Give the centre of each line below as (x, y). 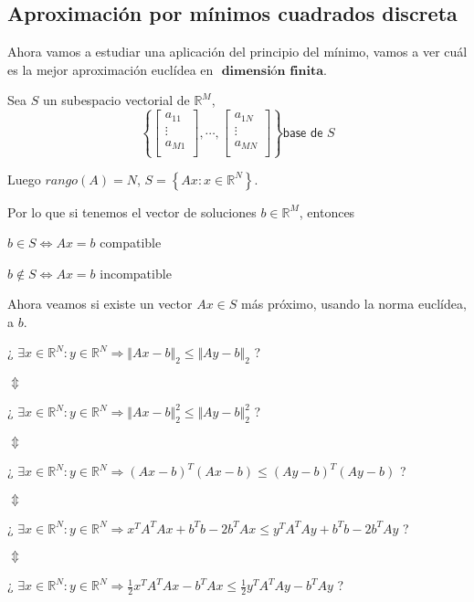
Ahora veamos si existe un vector (100, 304)
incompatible (136, 273)
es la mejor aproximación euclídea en (111, 69)
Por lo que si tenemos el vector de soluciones (132, 211)
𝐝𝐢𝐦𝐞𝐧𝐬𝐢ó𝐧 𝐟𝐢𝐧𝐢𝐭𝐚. (274, 71)
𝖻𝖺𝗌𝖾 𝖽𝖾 (303, 133)
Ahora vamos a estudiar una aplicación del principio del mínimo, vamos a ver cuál (237, 52)
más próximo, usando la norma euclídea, (354, 304)
